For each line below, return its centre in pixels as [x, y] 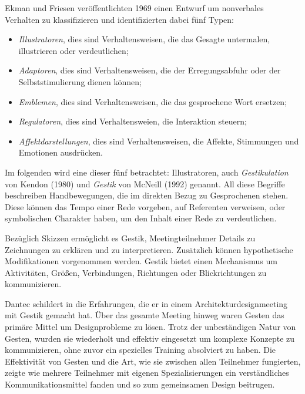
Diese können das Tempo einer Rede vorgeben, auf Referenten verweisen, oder [145, 206]
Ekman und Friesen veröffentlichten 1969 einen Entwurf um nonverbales [134, 8]
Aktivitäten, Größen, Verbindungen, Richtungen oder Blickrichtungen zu [136, 272]
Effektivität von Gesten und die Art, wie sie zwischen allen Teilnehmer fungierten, [153, 361]
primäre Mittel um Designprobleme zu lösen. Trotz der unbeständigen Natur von [150, 327]
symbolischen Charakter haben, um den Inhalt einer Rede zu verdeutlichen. [141, 218]
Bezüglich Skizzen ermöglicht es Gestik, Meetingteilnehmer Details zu [130, 238]
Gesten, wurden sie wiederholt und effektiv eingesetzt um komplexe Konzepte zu [150, 338]
